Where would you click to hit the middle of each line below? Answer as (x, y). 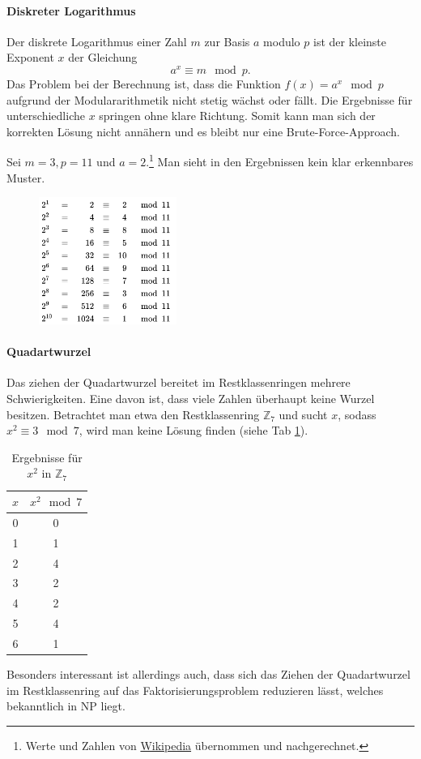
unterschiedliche (46, 116)
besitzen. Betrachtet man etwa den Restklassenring (133, 414)
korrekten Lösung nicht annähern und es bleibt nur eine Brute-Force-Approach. (203, 131)
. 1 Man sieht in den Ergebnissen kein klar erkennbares (280, 161)
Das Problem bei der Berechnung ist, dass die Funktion (144, 84)
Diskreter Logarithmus (71, 10)
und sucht (303, 414)
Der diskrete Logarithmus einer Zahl (97, 41)
